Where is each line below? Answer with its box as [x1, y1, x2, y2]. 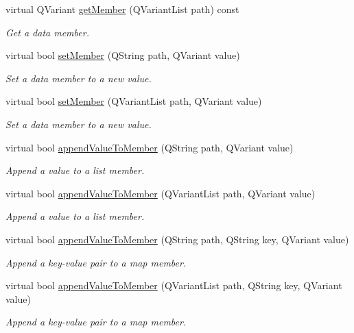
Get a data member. [5, 25, 89, 39]
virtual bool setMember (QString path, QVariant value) [5, 48, 240, 62]
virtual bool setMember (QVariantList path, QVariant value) [5, 94, 262, 108]
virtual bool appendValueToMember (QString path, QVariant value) [5, 140, 294, 154]
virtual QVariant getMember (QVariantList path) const [5, 2, 239, 16]
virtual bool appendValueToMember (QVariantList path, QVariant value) [5, 186, 316, 200]
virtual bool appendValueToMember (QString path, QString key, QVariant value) [5, 232, 349, 246]
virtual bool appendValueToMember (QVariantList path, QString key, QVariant [5, 278, 342, 293]
